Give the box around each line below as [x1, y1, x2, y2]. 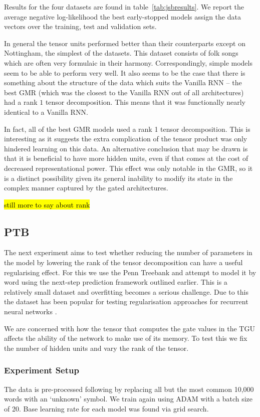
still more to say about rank [4, 199, 90, 210]
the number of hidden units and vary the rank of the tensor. [4, 342, 189, 353]
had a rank [4, 97, 38, 107]
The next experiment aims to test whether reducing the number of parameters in [4, 247, 252, 258]
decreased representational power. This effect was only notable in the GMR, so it [4, 162, 253, 173]
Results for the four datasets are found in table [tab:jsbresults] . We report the [4, 2, 244, 12]
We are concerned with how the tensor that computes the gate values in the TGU [4, 323, 255, 333]
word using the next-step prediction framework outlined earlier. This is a [4, 277, 227, 287]
